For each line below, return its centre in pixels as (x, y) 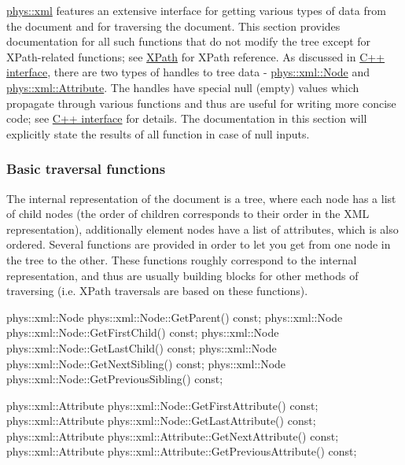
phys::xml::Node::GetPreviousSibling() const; (115, 379)
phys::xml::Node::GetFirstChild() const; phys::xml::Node (143, 332)
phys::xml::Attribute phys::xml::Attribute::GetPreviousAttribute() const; (182, 451)
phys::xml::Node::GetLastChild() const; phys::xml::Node (142, 347)
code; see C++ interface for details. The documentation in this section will (187, 118)
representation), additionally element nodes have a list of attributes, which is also (202, 229)
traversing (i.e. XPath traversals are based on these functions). (157, 291)
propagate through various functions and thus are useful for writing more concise (201, 103)
